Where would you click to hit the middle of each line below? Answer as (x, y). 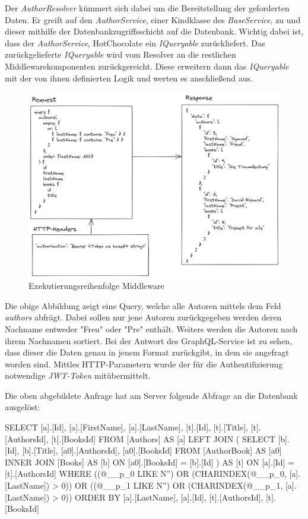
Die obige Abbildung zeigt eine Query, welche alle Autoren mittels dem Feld (143, 305)
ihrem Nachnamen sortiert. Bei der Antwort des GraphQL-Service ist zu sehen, (149, 340)
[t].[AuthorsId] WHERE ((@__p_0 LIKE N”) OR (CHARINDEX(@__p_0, (146, 474)
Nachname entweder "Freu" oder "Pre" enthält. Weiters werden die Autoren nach (151, 328)
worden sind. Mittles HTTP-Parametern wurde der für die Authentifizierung (144, 364)
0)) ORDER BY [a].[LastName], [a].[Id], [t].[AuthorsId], (162, 497)
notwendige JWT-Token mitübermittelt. (78, 375)
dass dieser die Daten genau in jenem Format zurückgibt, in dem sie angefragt (147, 352)
